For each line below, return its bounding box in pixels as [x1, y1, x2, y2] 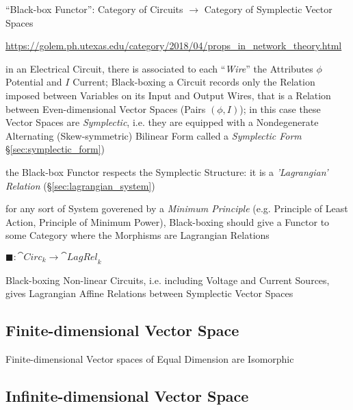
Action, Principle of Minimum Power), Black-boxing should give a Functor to [5, 214, 330, 229]
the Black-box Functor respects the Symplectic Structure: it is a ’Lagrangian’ [5, 164, 328, 179]
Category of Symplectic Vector [204, 2, 332, 16]
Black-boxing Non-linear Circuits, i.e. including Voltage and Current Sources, [5, 272, 330, 287]
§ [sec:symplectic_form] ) [5, 142, 105, 156]
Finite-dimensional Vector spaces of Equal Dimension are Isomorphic [5, 352, 294, 366]
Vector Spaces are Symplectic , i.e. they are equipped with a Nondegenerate [5, 115, 319, 129]
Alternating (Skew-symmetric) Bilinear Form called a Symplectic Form [5, 128, 302, 142]
